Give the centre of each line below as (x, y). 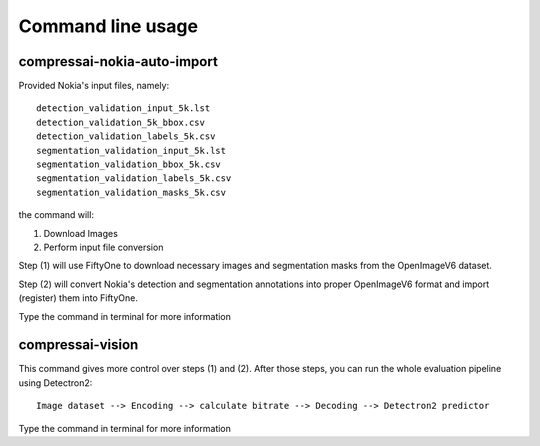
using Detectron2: (55, 382)
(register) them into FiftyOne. (78, 298)
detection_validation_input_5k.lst (123, 108)
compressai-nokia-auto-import (118, 61)
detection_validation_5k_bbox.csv (120, 122)
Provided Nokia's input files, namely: (94, 86)
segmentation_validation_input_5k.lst (131, 150)
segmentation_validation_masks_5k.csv (131, 192)
